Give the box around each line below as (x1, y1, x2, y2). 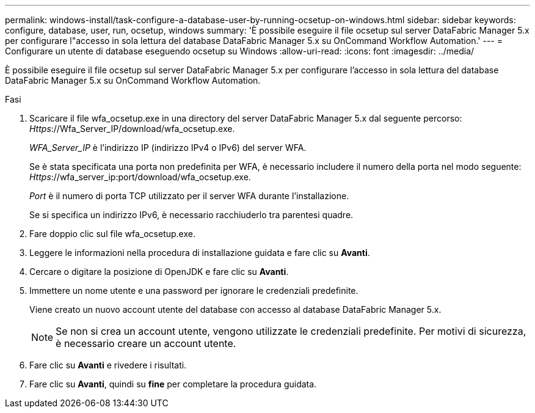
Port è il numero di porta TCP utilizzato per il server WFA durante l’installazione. (29, 191, 349, 201)
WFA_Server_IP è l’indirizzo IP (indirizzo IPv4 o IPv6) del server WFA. (29, 142, 307, 153)
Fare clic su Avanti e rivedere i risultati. (29, 360, 187, 370)
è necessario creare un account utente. (56, 337, 236, 349)
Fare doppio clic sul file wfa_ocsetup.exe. (29, 228, 195, 239)
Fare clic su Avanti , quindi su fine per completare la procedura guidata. (29, 379, 317, 389)
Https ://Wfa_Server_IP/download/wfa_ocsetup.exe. (29, 123, 235, 134)
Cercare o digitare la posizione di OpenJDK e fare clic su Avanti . (29, 266, 289, 277)
